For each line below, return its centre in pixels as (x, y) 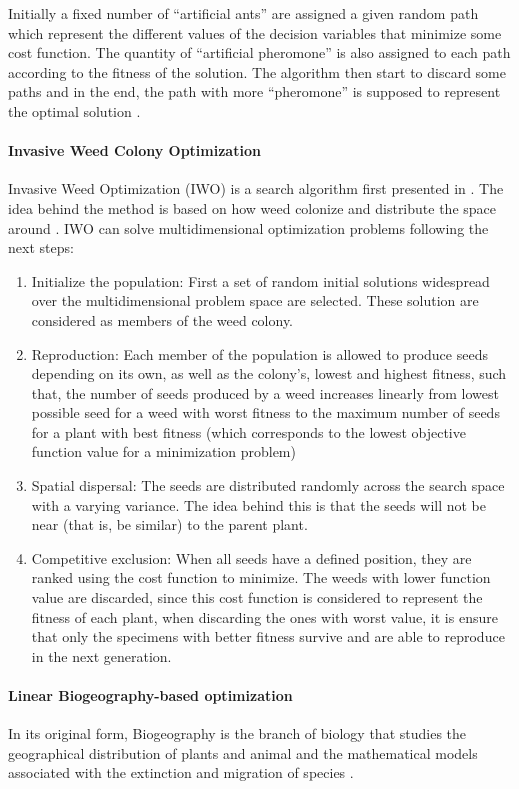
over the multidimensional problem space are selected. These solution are (255, 300)
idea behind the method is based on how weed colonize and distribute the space (252, 207)
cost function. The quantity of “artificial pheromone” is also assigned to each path (259, 52)
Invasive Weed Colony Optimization (134, 150)
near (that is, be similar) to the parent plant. (169, 524)
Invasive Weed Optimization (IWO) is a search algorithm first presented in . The (256, 188)
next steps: (41, 247)
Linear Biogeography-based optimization (150, 695)
